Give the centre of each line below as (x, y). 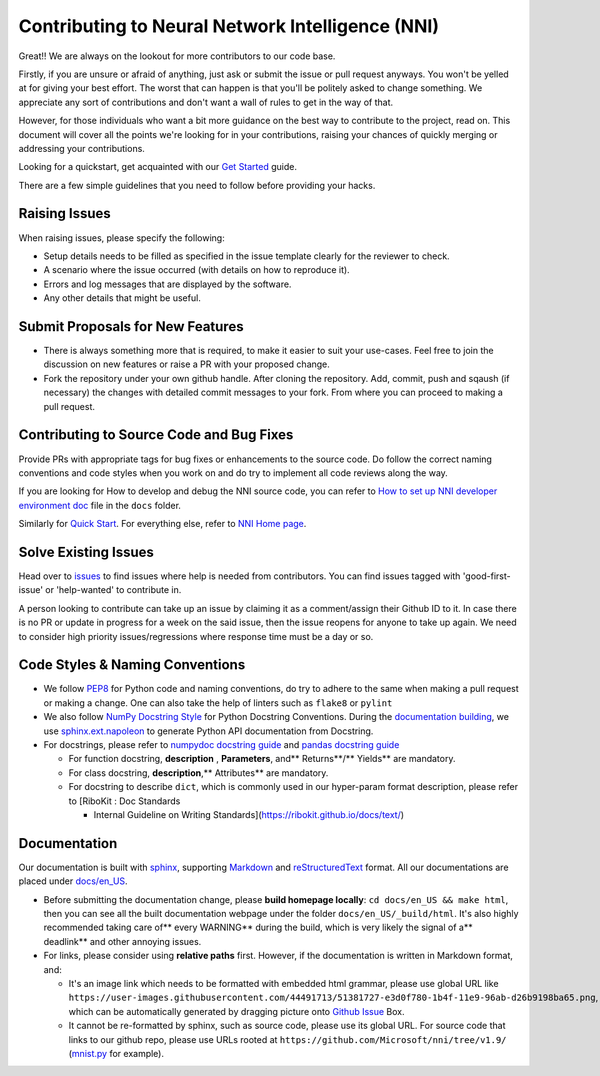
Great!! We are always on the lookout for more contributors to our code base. (177, 56)
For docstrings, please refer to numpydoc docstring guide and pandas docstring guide (221, 745)
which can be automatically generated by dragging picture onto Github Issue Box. (236, 1011)
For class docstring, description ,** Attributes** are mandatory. (198, 772)
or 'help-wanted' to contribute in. (113, 590)
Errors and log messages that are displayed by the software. (167, 284)
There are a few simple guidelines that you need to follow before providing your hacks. (197, 185)
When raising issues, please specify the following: (121, 237)
